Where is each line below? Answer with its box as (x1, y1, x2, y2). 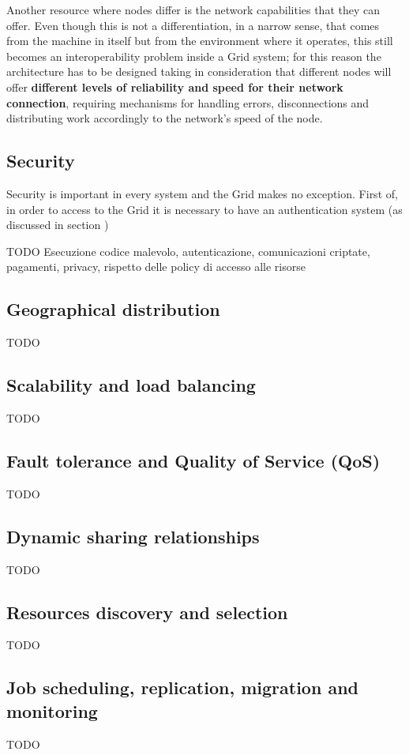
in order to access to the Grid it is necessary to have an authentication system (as (6, 201, 403, 217)
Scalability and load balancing (6, 373, 256, 397)
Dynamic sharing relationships (6, 524, 260, 548)
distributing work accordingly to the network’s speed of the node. (6, 110, 323, 126)
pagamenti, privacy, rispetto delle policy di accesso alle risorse (6, 258, 306, 275)
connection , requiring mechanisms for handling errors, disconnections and (6, 94, 370, 111)
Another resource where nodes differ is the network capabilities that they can (6, 2, 381, 17)
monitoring (6, 698, 98, 723)
